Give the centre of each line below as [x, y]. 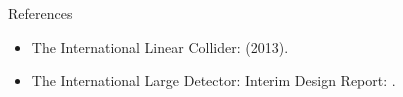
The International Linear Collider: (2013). [160, 46]
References [40, 13]
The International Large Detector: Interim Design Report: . [213, 80]
